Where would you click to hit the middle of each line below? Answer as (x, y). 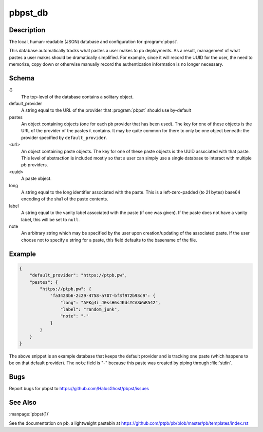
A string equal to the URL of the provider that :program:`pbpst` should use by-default (106, 110)
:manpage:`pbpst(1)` (29, 414)
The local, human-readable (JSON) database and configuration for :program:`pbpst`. (94, 42)
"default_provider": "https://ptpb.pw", (78, 275)
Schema (22, 78)
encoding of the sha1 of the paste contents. (65, 199)
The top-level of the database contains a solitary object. (77, 97)
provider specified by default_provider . (64, 137)
